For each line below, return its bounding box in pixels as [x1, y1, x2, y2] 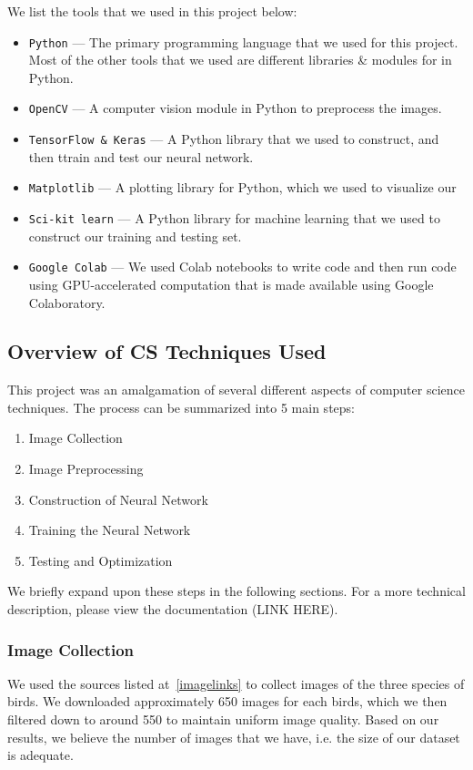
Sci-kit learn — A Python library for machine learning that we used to [28, 209, 440, 227]
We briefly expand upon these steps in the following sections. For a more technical [7, 581, 466, 601]
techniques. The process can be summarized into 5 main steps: [7, 397, 355, 416]
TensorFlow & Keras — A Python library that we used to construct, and [28, 129, 439, 149]
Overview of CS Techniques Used [7, 337, 327, 365]
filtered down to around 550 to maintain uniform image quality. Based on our [7, 710, 439, 729]
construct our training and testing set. [28, 226, 242, 245]
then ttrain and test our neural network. [28, 147, 254, 166]
